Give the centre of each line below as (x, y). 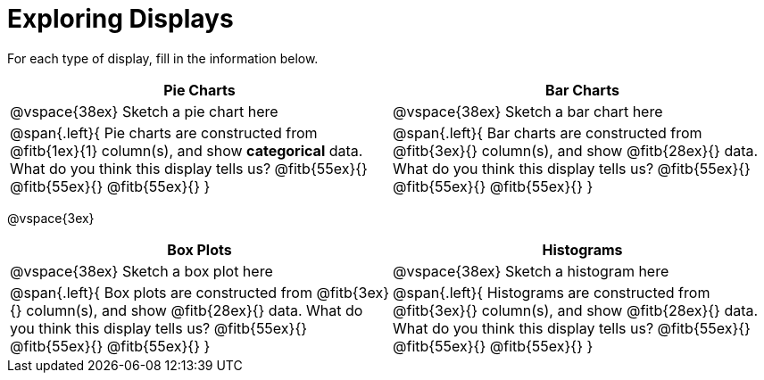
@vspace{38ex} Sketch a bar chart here (528, 111)
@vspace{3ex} (51, 218)
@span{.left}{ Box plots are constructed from (161, 292)
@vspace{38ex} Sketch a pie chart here (144, 111)
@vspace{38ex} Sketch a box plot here (141, 271)
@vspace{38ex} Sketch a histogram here (531, 271)
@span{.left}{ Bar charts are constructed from (548, 132)
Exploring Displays (120, 19)
